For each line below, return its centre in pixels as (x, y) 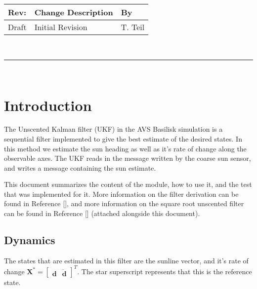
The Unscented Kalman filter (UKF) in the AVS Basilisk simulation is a (113, 129)
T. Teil (133, 27)
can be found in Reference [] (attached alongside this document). (102, 213)
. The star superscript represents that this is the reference (165, 271)
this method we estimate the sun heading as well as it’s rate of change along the (125, 148)
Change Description (74, 12)
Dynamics (30, 240)
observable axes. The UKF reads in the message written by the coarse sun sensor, (128, 158)
